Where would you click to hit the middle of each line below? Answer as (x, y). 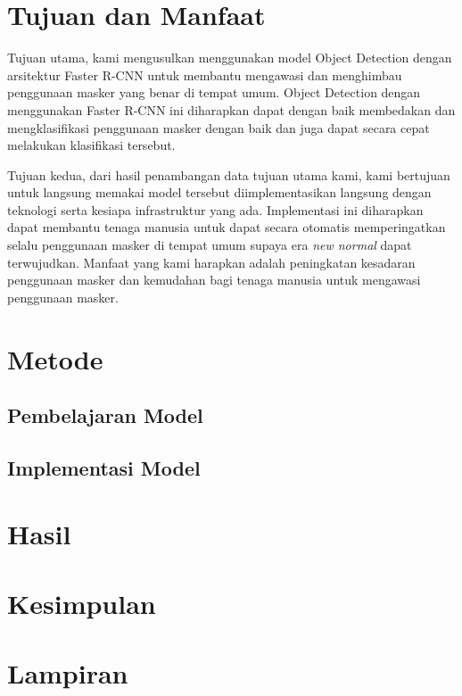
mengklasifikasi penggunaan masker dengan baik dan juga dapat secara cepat (219, 127)
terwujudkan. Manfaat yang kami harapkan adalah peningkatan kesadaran (211, 262)
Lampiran (68, 673)
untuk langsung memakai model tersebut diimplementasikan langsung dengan (219, 192)
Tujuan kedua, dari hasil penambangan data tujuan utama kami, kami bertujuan (229, 174)
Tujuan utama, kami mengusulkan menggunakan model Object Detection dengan (230, 58)
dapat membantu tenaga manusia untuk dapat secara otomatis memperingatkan (227, 227)
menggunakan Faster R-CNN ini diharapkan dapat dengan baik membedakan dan (231, 109)
